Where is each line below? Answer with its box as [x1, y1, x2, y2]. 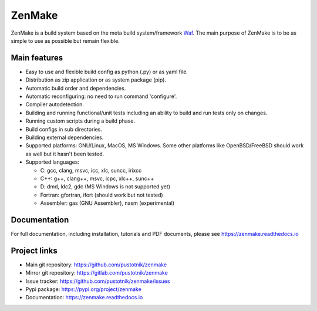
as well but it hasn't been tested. [25, 150, 104, 157]
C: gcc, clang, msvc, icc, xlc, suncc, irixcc [40, 167, 142, 174]
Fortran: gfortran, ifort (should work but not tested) [40, 191, 164, 198]
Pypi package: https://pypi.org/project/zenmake [25, 286, 142, 293]
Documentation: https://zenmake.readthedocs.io [25, 294, 143, 301]
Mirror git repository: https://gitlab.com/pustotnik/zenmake [25, 269, 168, 276]
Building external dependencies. [25, 134, 104, 141]
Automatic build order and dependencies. [25, 84, 126, 92]
